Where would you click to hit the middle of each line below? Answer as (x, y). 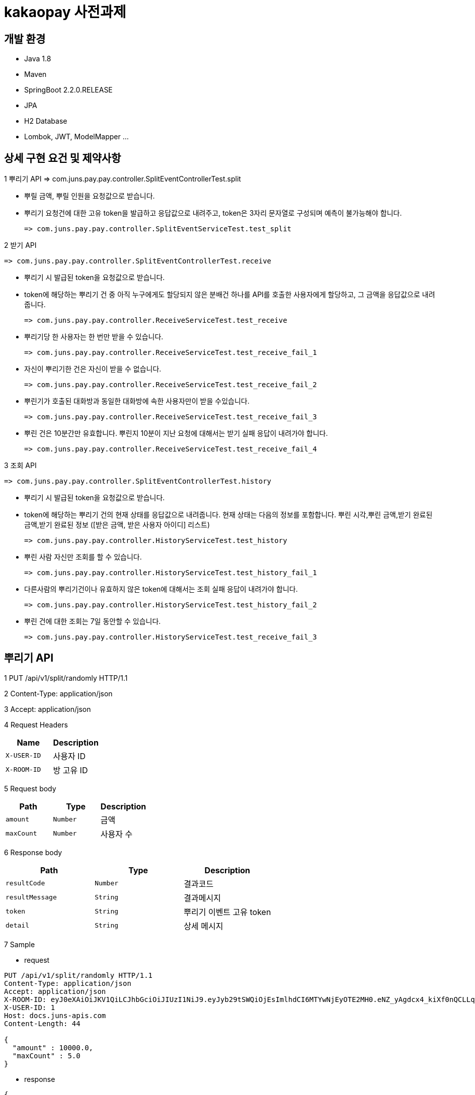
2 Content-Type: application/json (58, 693)
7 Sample (20, 944)
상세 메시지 (204, 926)
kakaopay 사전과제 (65, 12)
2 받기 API (20, 245)
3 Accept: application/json (48, 709)
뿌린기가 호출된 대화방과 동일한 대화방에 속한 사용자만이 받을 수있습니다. (137, 401)
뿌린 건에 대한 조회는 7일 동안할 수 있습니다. (93, 621)
